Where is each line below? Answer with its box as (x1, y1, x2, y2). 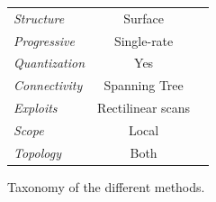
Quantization (13, 53, 85, 72)
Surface (123, 8, 164, 27)
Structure (13, 8, 65, 27)
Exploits (13, 98, 58, 117)
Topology (13, 142, 61, 161)
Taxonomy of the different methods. (7, 177, 205, 196)
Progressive (13, 31, 75, 50)
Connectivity (13, 76, 83, 95)
